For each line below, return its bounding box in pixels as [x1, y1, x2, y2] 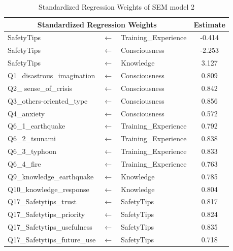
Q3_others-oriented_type [8, 95, 88, 106]
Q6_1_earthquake [8, 120, 65, 131]
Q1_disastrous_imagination [8, 70, 95, 80]
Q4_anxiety [8, 108, 45, 118]
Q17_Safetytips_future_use [8, 234, 96, 244]
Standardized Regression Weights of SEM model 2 [38, 2, 195, 12]
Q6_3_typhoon [8, 146, 57, 156]
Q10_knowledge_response [8, 183, 89, 194]
